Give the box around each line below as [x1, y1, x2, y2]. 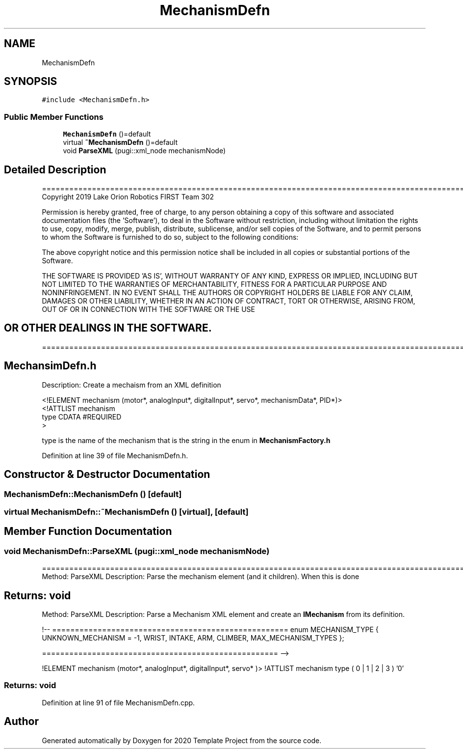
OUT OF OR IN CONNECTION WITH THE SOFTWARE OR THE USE [42, 305, 255, 314]
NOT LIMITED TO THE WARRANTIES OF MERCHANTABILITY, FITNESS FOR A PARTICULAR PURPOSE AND [42, 280, 387, 289]
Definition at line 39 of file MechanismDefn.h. [42, 451, 188, 460]
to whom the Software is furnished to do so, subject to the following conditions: [42, 233, 299, 242]
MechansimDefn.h [4, 360, 97, 372]
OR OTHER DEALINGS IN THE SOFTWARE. [4, 322, 212, 335]
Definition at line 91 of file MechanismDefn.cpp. [42, 698, 195, 707]
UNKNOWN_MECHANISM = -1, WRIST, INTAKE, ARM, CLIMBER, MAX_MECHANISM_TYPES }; [42, 634, 344, 642]
